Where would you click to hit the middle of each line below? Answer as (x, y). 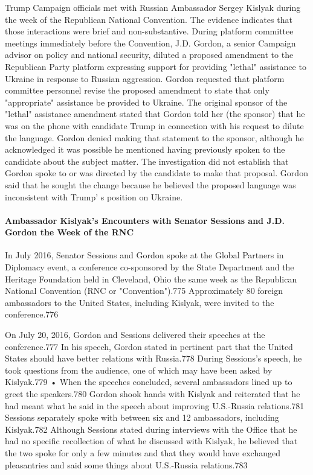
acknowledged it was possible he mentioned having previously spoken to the (145, 149)
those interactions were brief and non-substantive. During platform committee (149, 31)
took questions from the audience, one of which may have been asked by (139, 370)
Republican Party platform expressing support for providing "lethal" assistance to (156, 66)
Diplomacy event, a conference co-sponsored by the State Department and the (150, 267)
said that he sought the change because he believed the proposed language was (150, 184)
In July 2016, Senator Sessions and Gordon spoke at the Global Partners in (144, 255)
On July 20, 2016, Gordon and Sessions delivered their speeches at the (135, 335)
